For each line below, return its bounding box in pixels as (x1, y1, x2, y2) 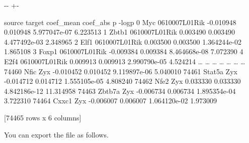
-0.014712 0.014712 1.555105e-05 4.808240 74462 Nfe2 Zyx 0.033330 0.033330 (4, 76, 241, 86)
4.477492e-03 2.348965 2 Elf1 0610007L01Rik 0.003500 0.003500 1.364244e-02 (4, 36, 241, 47)
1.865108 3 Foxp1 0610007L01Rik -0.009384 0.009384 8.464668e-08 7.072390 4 (4, 46, 243, 57)
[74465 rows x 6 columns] (4, 112, 81, 122)
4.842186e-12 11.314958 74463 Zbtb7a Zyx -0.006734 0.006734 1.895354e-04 (4, 85, 236, 96)
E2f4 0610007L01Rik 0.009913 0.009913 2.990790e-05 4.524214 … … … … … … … (4, 56, 245, 66)
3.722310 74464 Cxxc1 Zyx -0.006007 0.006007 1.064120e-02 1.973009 (4, 95, 217, 106)
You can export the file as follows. (4, 129, 109, 139)
